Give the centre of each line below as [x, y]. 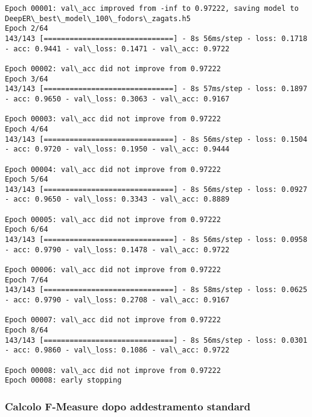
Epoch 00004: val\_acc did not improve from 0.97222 [113, 169]
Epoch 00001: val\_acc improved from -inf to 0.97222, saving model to [152, 8]
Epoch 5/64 [27, 180]
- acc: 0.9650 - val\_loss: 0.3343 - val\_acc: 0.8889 [117, 199]
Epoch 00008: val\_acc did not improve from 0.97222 [113, 370]
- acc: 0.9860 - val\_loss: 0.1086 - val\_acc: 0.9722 [117, 350]
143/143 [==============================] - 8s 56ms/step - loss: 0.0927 [156, 189]
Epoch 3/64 [27, 79]
